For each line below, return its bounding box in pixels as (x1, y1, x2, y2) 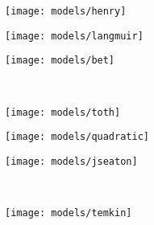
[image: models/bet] (5, 55, 115, 67)
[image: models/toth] (5, 106, 121, 118)
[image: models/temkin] (5, 207, 132, 219)
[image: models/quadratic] (5, 131, 149, 143)
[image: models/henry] (5, 6, 127, 17)
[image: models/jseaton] (5, 155, 138, 167)
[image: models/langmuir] (5, 30, 144, 42)
